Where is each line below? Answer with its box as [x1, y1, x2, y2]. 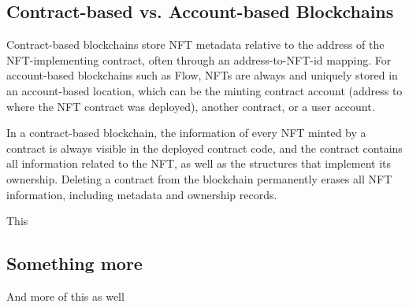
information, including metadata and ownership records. [6, 186, 277, 202]
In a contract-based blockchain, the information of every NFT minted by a [6, 124, 366, 141]
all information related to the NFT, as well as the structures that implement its [6, 155, 391, 172]
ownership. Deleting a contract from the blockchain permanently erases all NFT [6, 170, 392, 187]
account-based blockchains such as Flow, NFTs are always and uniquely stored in [6, 67, 398, 83]
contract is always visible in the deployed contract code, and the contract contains [6, 139, 403, 156]
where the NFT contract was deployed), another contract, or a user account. [6, 98, 375, 114]
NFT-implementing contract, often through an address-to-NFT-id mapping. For [6, 51, 392, 68]
